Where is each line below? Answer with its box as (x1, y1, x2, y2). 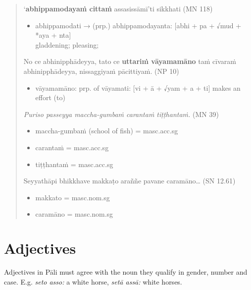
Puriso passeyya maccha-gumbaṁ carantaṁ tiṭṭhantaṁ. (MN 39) (23, 109, 219, 119)
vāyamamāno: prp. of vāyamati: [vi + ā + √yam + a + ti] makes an (35, 82, 241, 93)
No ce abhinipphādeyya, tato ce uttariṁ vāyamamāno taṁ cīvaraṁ (23, 56, 236, 66)
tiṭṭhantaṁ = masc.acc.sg (35, 159, 113, 169)
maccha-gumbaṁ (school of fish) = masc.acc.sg (35, 125, 178, 136)
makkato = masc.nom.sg (35, 192, 110, 202)
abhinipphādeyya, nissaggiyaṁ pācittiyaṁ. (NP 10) (23, 65, 179, 76)
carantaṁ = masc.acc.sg (35, 142, 109, 152)
